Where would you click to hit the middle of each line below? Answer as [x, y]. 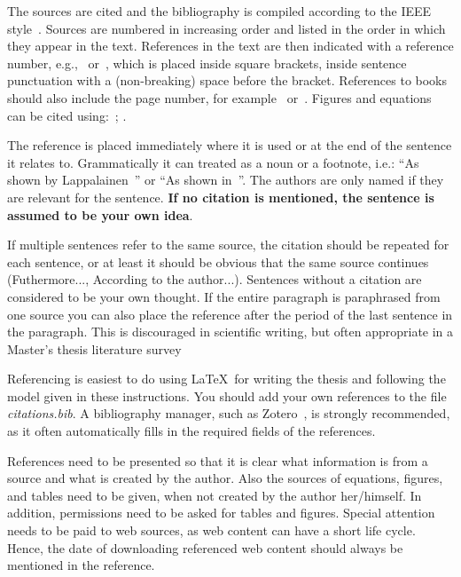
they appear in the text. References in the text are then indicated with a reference [230, 46]
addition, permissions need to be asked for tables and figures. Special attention [221, 513]
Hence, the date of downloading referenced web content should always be [205, 547]
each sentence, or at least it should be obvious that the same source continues [218, 261]
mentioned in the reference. [81, 565]
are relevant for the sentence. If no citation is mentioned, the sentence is [221, 197]
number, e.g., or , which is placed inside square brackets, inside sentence [207, 63]
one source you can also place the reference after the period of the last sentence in [230, 314]
